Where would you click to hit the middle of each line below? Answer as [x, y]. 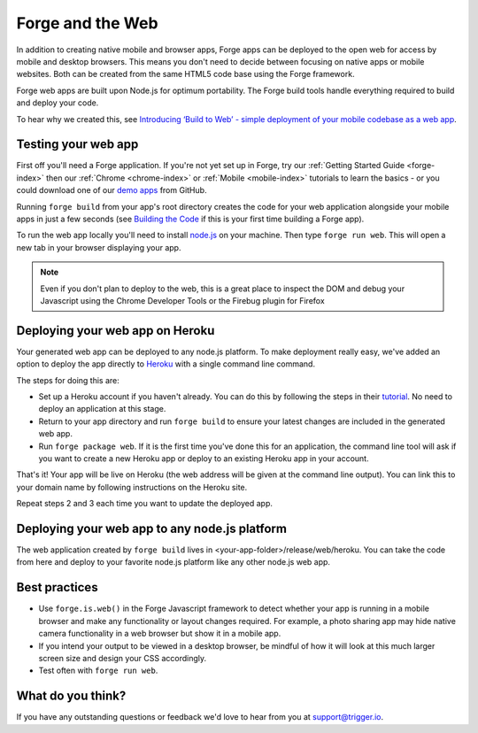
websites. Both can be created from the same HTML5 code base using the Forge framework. [185, 74]
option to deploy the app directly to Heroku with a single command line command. [166, 364]
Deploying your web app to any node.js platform [152, 528]
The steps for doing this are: [68, 380]
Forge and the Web [87, 23]
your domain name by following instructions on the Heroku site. [132, 487]
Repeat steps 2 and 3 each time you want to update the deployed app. [145, 504]
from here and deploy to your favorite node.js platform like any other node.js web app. [173, 562]
